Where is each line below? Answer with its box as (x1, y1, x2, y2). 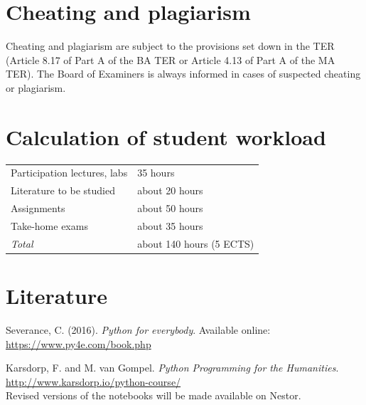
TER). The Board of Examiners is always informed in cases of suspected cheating (6, 66, 361, 81)
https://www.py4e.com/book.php (6, 336, 151, 351)
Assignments (11, 201, 65, 216)
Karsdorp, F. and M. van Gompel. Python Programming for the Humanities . (6, 360, 339, 375)
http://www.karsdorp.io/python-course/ (6, 374, 181, 389)
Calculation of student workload (6, 122, 326, 151)
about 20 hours (137, 183, 203, 198)
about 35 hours (137, 218, 203, 233)
